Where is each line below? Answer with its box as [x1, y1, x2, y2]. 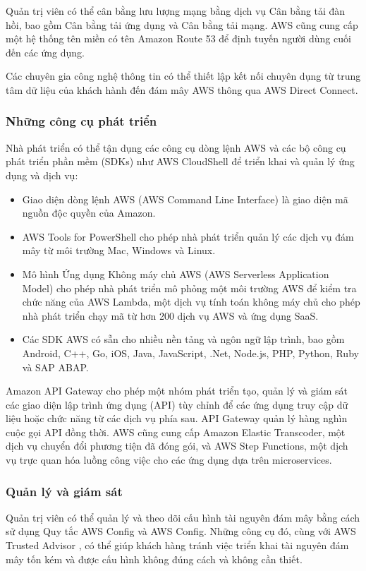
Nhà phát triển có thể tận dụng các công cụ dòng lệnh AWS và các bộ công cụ [6, 140, 346, 155]
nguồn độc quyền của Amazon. [22, 205, 156, 220]
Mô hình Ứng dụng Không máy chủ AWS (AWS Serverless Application [22, 266, 329, 281]
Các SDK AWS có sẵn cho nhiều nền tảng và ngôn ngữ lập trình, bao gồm [22, 332, 345, 347]
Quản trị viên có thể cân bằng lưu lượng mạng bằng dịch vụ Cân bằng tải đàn [6, 4, 346, 18]
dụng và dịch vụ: [6, 167, 78, 182]
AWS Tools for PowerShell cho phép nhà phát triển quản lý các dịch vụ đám [22, 229, 354, 244]
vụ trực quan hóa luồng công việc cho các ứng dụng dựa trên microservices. [6, 452, 332, 467]
